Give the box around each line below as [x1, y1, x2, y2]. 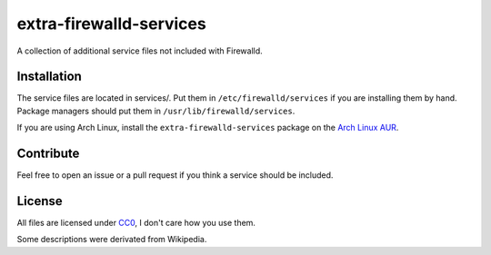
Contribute [16, 146, 80, 162]
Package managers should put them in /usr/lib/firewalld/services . [16, 105, 296, 116]
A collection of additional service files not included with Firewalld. [16, 45, 263, 56]
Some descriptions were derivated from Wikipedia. [16, 234, 207, 245]
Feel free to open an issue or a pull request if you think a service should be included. [16, 170, 334, 181]
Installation [16, 69, 82, 84]
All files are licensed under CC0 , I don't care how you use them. [16, 218, 256, 229]
